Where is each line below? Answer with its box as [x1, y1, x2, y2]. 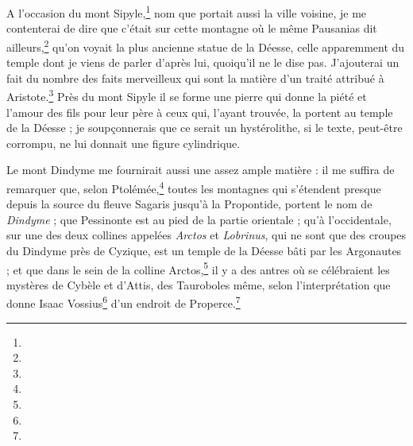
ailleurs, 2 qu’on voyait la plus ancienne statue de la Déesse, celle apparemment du [6, 36, 405, 55]
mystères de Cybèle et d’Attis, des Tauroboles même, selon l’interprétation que [6, 276, 391, 293]
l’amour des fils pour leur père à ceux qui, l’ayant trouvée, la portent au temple [6, 103, 393, 120]
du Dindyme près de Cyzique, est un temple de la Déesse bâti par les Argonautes [6, 242, 402, 258]
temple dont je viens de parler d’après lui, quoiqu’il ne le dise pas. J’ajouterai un [6, 54, 399, 71]
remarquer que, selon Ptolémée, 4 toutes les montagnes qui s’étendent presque [6, 177, 381, 196]
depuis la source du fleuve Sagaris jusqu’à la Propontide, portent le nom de [6, 196, 372, 212]
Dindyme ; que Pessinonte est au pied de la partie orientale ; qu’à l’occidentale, [6, 211, 392, 227]
